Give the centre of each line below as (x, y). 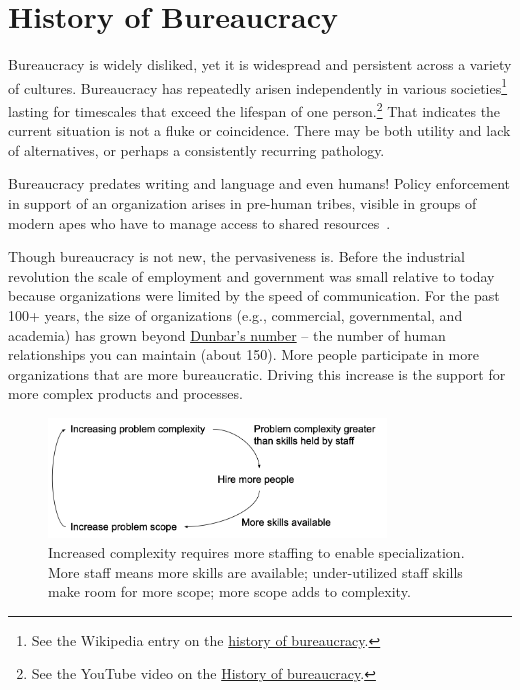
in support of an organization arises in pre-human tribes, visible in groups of (242, 203)
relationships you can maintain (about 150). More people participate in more (243, 354)
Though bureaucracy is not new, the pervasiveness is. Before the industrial (237, 256)
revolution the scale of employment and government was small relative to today (251, 275)
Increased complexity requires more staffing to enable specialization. (256, 552)
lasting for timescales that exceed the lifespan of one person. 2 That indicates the (254, 109)
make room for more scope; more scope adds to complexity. (229, 591)
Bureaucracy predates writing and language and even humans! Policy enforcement (259, 183)
